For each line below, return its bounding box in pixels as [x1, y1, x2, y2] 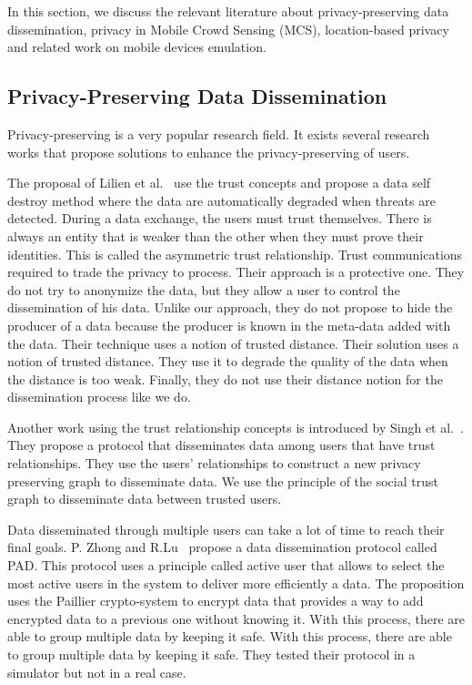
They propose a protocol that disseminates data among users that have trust [7, 435, 436, 455]
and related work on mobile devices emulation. [7, 37, 266, 56]
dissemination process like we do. [7, 387, 191, 406]
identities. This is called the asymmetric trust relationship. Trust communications [7, 244, 463, 263]
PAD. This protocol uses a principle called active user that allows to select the [7, 556, 445, 575]
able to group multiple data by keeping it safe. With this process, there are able [7, 627, 452, 646]
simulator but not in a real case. [7, 662, 186, 681]
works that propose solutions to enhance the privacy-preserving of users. [7, 142, 410, 161]
